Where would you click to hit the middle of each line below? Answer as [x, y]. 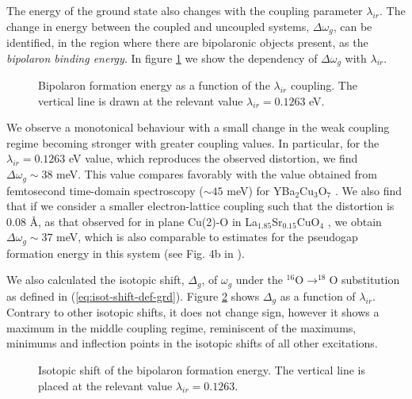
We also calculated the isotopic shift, [95, 280]
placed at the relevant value [105, 385]
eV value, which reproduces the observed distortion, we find [213, 158]
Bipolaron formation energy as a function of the [154, 85]
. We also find [368, 190]
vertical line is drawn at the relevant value [141, 100]
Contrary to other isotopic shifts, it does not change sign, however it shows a [193, 312]
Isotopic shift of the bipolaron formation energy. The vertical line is [202, 370]
